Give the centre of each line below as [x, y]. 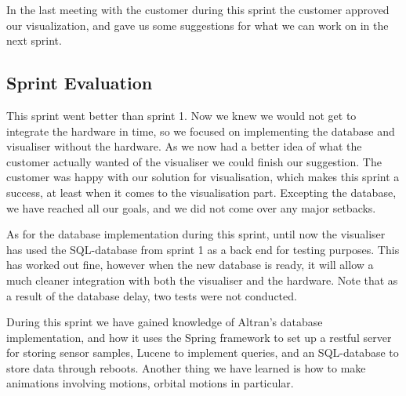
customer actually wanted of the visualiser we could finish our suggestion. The [194, 161]
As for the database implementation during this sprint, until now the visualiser [196, 234]
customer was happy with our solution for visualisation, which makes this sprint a [203, 177]
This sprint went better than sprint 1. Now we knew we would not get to [181, 115]
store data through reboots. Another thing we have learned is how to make [186, 367]
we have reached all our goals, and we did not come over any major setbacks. [191, 207]
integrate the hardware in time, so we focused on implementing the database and [201, 131]
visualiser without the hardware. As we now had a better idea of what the [184, 146]
